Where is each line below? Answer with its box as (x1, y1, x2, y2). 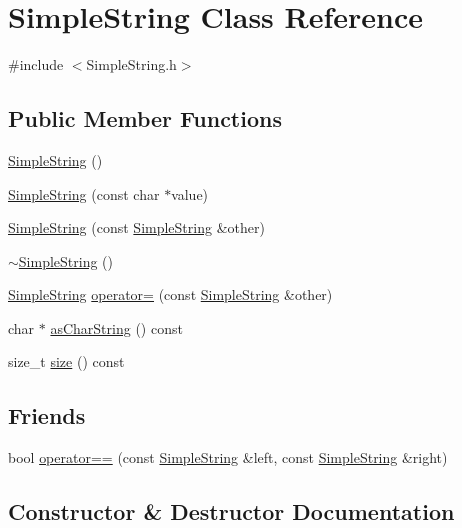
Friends (8, 400, 86, 431)
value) (171, 183, 209, 204)
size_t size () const (8, 351, 125, 372)
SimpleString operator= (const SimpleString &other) (8, 284, 333, 305)
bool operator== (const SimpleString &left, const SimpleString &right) (8, 447, 448, 468)
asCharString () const (50, 317, 183, 338)
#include (8, 54, 64, 75)
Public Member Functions (8, 103, 282, 134)
